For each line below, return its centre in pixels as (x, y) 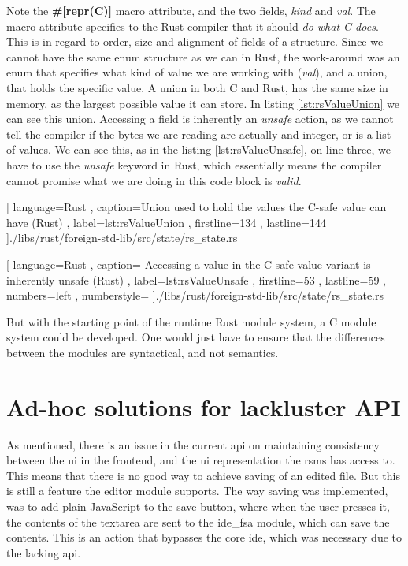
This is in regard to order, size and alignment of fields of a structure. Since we (195, 41)
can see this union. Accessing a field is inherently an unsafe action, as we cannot (200, 119)
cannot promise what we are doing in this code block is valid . (154, 180)
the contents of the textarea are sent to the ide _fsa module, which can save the (198, 521)
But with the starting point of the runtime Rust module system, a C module (191, 321)
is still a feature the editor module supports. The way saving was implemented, (197, 491)
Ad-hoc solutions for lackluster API (204, 406)
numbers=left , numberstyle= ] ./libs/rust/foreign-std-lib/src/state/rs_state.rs (195, 295)
